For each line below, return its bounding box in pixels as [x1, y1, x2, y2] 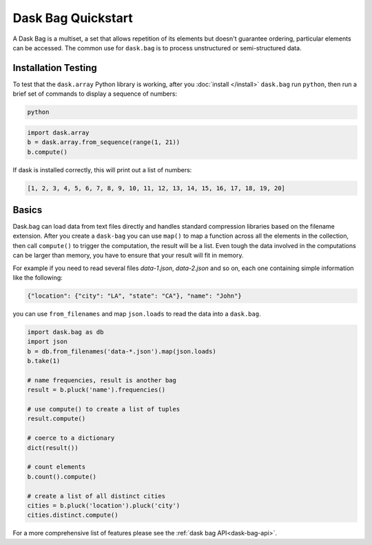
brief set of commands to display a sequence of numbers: [12, 90, 178, 98]
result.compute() [27, 415, 86, 423]
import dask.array [27, 128, 90, 136]
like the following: [12, 274, 63, 282]
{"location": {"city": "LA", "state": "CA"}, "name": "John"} [27, 291, 242, 300]
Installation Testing [12, 62, 97, 74]
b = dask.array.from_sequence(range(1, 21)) [27, 138, 180, 146]
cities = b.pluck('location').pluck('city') [27, 502, 180, 509]
